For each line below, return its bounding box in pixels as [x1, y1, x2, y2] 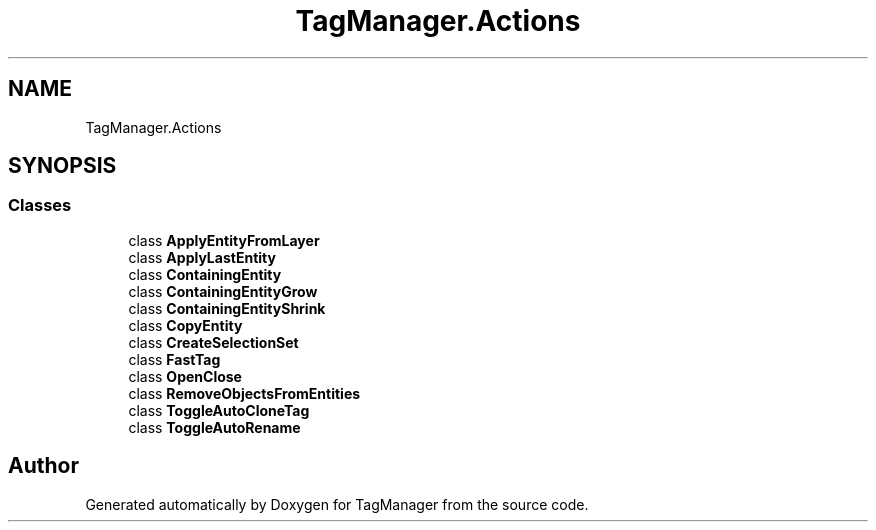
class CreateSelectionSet [128, 333, 299, 351]
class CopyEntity [128, 316, 243, 334]
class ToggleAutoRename [128, 418, 301, 436]
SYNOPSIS [8, 153, 117, 179]
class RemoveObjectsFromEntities [128, 384, 361, 402]
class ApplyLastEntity [128, 248, 276, 266]
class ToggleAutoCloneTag [128, 401, 310, 419]
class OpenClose [128, 367, 242, 385]
